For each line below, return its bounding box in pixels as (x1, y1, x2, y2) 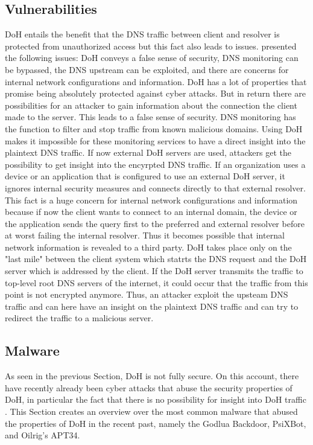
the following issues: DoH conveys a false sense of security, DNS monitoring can (5, 51, 299, 64)
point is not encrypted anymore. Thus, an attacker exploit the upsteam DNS (5, 288, 288, 301)
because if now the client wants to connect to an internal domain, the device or (5, 205, 297, 218)
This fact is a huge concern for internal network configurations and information (5, 193, 298, 206)
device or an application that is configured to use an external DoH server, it (5, 170, 285, 182)
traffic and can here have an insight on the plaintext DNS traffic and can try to (5, 299, 299, 312)
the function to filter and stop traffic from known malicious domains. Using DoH (5, 122, 303, 135)
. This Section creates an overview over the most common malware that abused (5, 405, 298, 418)
